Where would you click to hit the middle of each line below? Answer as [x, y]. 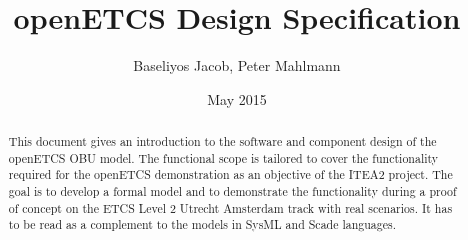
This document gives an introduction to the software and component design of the [222, 141]
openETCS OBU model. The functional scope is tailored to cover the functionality [223, 157]
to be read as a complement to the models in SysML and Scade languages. [202, 224]
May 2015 [237, 98]
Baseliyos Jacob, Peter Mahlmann [237, 65]
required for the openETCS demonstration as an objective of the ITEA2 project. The [230, 174]
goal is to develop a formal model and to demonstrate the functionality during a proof [232, 191]
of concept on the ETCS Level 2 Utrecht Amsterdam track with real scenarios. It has [230, 207]
